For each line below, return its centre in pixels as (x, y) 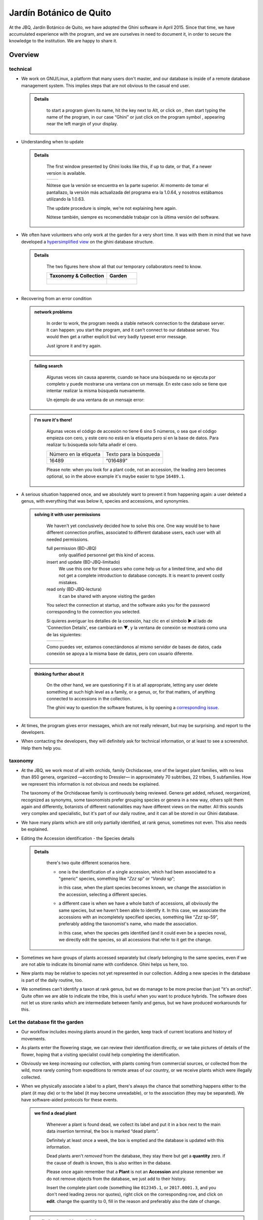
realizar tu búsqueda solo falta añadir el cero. (92, 445)
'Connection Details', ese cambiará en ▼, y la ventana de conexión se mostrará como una (137, 628)
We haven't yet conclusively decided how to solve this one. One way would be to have (133, 526)
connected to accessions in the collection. (89, 698)
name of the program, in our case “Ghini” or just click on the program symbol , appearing (136, 117)
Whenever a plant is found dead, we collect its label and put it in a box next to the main (134, 1124)
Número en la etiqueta (75, 454)
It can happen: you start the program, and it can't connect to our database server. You (133, 330)
